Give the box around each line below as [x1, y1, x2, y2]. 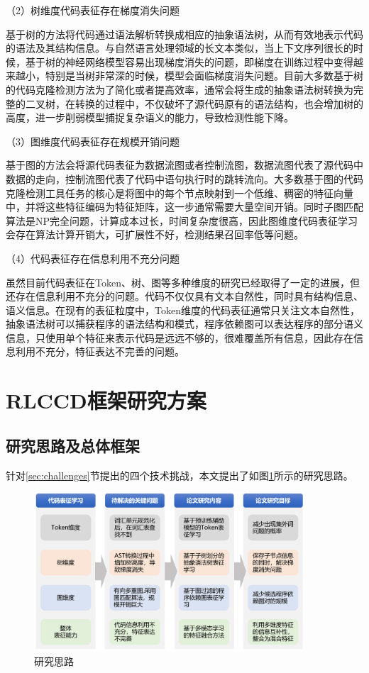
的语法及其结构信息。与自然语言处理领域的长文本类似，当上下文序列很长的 [6, 40, 353, 55]
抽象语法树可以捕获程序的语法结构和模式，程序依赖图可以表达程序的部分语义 [6, 316, 363, 331]
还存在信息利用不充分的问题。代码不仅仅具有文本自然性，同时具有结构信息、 [6, 289, 363, 304]
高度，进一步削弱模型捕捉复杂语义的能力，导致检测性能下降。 [6, 110, 294, 125]
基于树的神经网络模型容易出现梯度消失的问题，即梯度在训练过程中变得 [25, 54, 353, 69]
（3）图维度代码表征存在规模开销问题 [6, 133, 180, 148]
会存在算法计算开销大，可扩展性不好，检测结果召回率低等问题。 [6, 227, 304, 242]
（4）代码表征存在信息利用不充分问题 [6, 250, 180, 265]
